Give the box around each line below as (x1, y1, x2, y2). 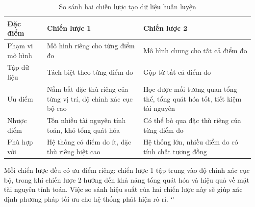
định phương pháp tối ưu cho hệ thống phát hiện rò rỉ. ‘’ (4, 193, 175, 204)
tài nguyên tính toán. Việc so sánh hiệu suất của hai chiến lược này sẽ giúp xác (4, 184, 243, 194)
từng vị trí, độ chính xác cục (47, 93, 133, 103)
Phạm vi (7, 41, 33, 51)
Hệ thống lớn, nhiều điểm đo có (143, 137, 238, 147)
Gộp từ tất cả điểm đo (143, 67, 211, 77)
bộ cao (47, 103, 67, 113)
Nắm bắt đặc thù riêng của (47, 83, 128, 94)
